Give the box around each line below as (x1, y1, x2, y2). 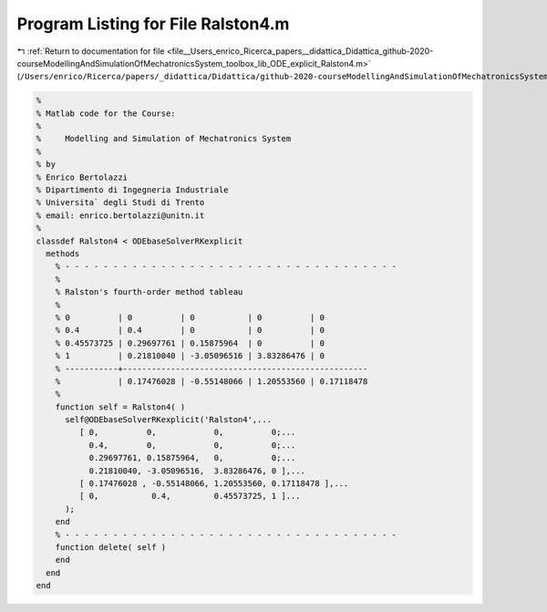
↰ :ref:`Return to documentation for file (16, 46, 165, 57)
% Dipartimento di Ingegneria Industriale (36, 185, 229, 195)
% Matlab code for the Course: (36, 108, 177, 119)
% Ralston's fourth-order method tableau (55, 287, 243, 297)
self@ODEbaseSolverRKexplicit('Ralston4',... (65, 415, 273, 425)
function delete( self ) (55, 542, 167, 552)
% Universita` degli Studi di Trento (36, 197, 205, 208)
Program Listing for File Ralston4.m (16, 14, 290, 34)
